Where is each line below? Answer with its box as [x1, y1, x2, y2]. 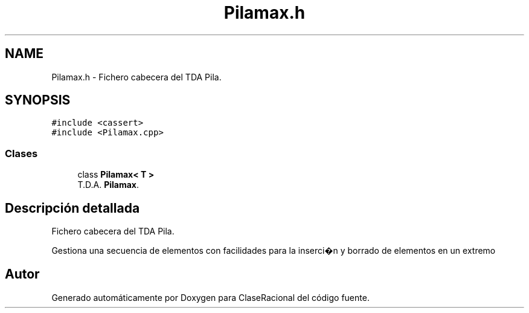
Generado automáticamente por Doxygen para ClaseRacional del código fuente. [51, 292, 370, 303]
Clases [5, 147, 38, 160]
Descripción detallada [5, 200, 140, 216]
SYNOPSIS [5, 92, 71, 108]
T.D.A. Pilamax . [77, 179, 139, 190]
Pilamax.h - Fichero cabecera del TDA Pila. [51, 71, 222, 82]
